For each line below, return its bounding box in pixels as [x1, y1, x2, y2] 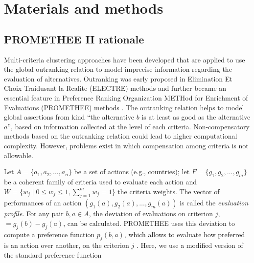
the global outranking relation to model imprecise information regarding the [4, 64, 232, 74]
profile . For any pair [4, 208, 64, 219]
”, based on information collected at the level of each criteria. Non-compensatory [7, 121, 250, 131]
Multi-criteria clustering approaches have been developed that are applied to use [4, 54, 245, 64]
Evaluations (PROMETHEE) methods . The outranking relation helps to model [4, 102, 244, 112]
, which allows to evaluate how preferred [124, 229, 245, 239]
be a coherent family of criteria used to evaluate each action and [4, 176, 197, 186]
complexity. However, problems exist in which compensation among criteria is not [4, 140, 249, 150]
